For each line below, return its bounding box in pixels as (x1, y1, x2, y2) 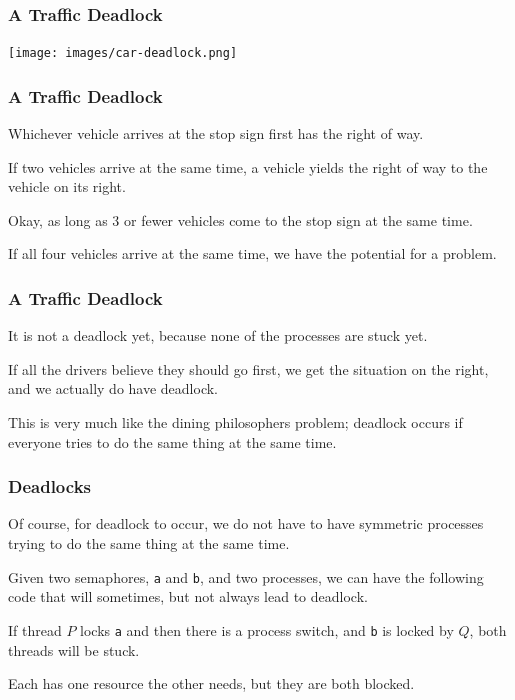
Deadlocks (8, 474, 91, 499)
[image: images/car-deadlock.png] (8, 46, 238, 61)
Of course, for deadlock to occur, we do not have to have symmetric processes (8, 513, 484, 534)
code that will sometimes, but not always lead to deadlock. (8, 586, 368, 607)
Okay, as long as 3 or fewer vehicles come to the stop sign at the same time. (8, 209, 473, 230)
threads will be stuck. (8, 639, 140, 660)
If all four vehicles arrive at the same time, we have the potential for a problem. (8, 243, 497, 264)
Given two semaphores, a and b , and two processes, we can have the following (8, 566, 484, 587)
